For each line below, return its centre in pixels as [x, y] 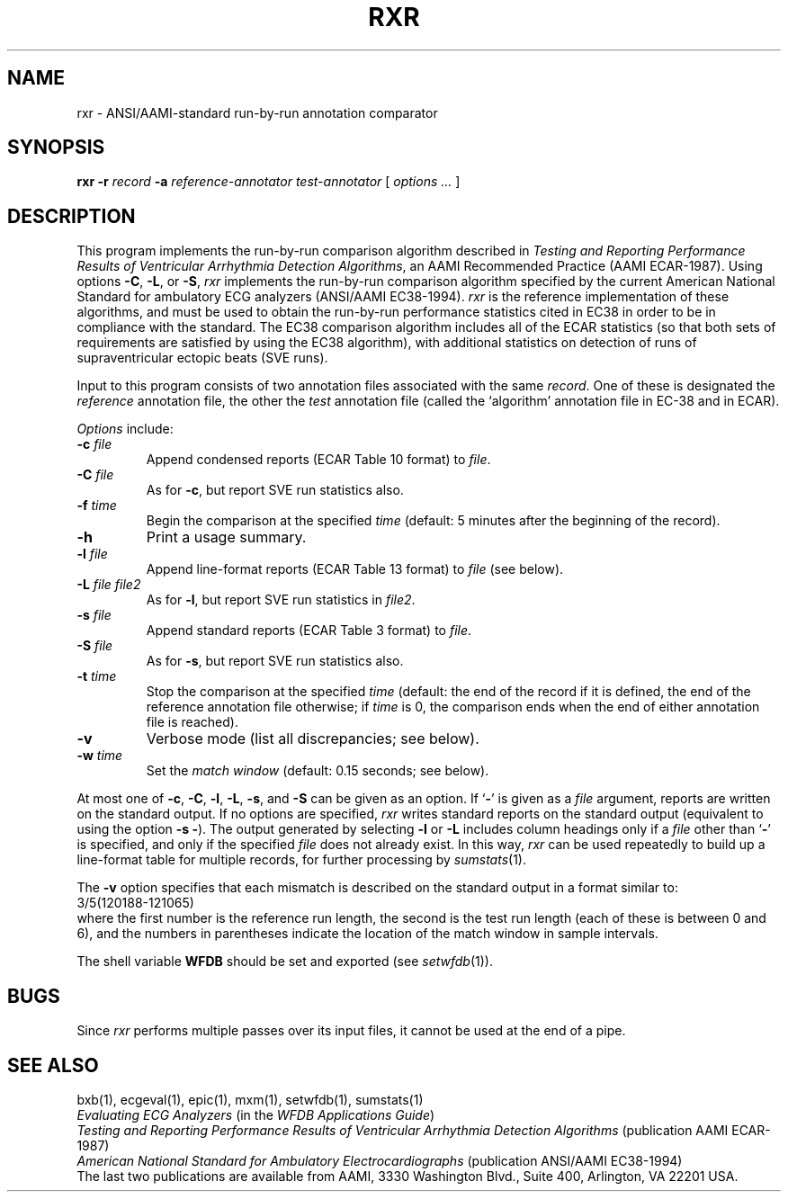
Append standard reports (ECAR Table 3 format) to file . [309, 631]
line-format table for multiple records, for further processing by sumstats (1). [301, 860]
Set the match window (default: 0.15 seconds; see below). [318, 771]
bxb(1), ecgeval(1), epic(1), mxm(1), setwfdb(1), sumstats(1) [250, 1099]
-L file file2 [109, 585]
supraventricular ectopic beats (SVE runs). [202, 358]
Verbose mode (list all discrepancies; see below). [313, 739]
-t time [97, 676]
